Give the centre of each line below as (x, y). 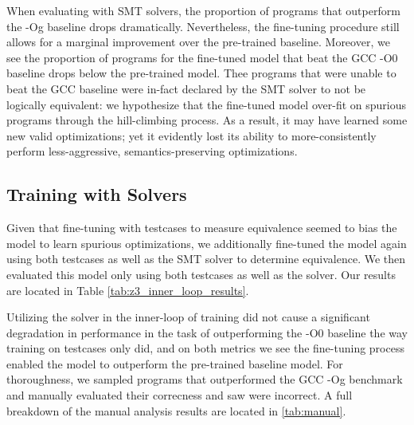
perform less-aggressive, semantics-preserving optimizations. (152, 151)
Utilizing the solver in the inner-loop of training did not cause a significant (188, 317)
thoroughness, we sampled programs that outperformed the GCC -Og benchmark (205, 379)
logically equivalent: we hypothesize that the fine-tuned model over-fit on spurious (206, 104)
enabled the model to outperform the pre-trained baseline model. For (175, 363)
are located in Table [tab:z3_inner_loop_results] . (128, 290)
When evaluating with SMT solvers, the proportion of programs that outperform (203, 10)
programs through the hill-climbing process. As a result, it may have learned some (207, 120)
